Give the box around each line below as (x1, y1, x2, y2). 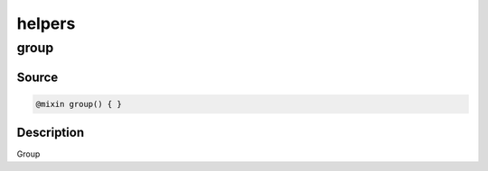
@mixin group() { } (35, 99, 122, 109)
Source (16, 69, 59, 85)
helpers (16, 13, 76, 33)
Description (16, 125, 85, 140)
